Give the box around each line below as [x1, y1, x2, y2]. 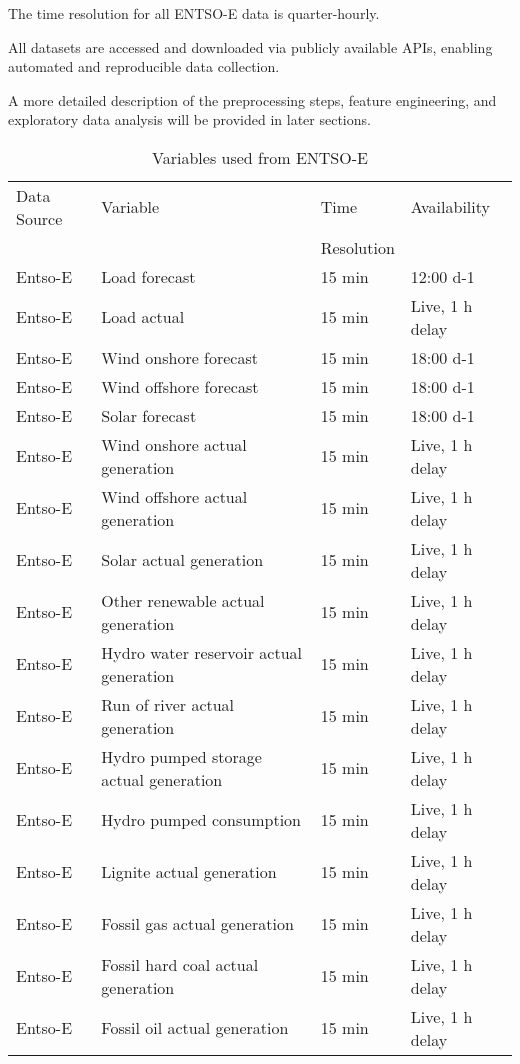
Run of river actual [101, 692, 235, 716]
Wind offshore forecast [101, 374, 259, 398]
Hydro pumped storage [101, 744, 262, 768]
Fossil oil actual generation [101, 1016, 289, 1040]
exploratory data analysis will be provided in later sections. [8, 109, 371, 130]
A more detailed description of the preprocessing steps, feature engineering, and [8, 89, 497, 110]
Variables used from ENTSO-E [152, 145, 368, 169]
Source [16, 206, 63, 230]
